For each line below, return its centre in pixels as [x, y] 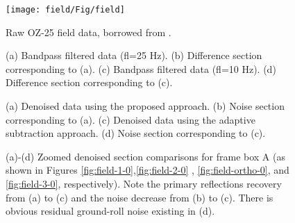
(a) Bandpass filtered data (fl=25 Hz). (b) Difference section [134, 55]
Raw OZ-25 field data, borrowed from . [88, 32]
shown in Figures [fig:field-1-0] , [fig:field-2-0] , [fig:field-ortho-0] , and [147, 170]
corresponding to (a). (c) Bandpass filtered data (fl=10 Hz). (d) [141, 68]
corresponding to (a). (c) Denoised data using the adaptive [130, 119]
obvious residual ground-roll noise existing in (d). [110, 211]
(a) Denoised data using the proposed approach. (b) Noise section [145, 106]
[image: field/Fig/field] [65, 10]
